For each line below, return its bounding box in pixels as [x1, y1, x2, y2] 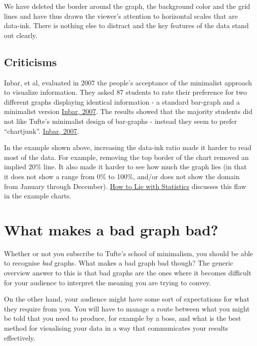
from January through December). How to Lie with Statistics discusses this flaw [4, 181, 247, 191]
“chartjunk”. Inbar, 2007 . [4, 125, 79, 136]
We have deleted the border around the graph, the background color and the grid [4, 1, 251, 11]
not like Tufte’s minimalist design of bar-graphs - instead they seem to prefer [4, 115, 237, 126]
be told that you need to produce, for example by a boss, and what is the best [4, 313, 241, 323]
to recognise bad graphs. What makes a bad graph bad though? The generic [4, 258, 233, 268]
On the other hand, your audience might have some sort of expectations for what [4, 294, 250, 304]
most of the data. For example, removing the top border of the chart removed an [4, 152, 249, 162]
